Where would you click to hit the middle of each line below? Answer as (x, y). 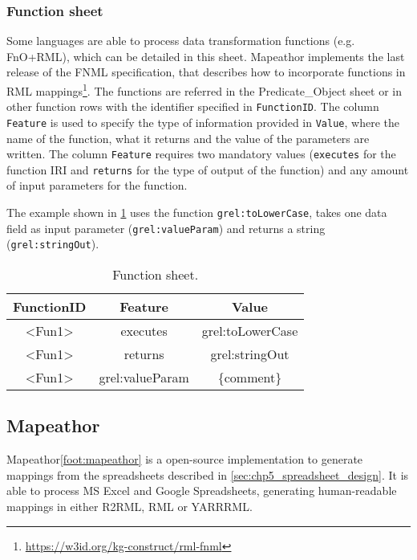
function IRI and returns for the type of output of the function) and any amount (208, 169)
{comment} (250, 378)
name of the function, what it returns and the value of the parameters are (188, 138)
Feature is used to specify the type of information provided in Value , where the (203, 122)
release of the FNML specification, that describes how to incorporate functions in (206, 72)
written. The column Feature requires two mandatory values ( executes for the (201, 154)
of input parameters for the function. (97, 185)
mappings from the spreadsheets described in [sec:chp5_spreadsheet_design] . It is (208, 474)
